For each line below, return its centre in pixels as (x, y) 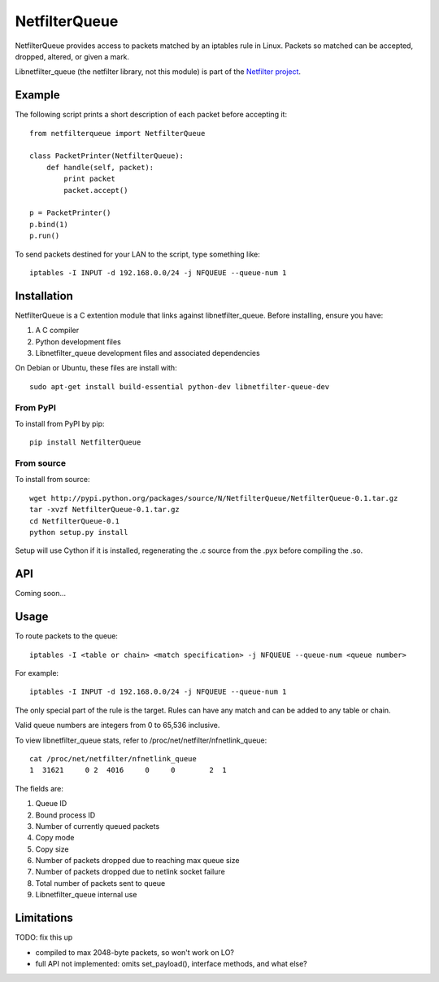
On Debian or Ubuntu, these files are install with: (96, 368)
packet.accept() (96, 190)
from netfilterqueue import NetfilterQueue (117, 133)
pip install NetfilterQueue (85, 443)
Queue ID (51, 804)
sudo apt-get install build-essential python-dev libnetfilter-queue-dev (180, 386)
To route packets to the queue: (66, 636)
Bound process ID (65, 815)
